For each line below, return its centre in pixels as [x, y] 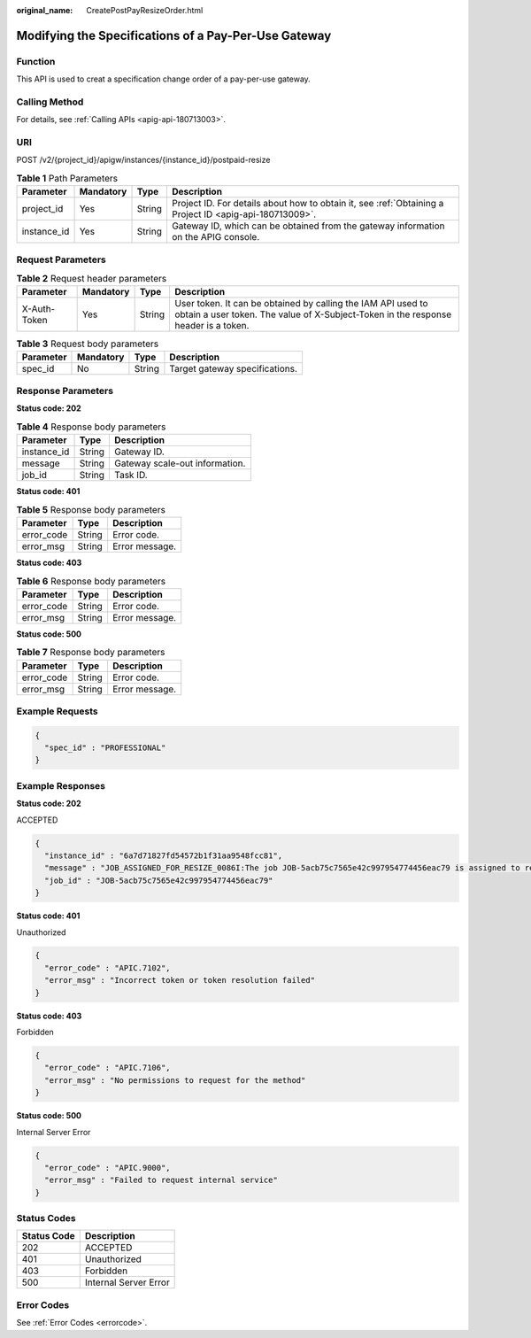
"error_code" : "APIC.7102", [108, 968]
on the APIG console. [215, 237]
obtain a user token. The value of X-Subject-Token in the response [312, 314]
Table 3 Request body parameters [88, 344]
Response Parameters [65, 391]
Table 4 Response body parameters [91, 427]
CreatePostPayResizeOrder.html [145, 10]
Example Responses [61, 785]
